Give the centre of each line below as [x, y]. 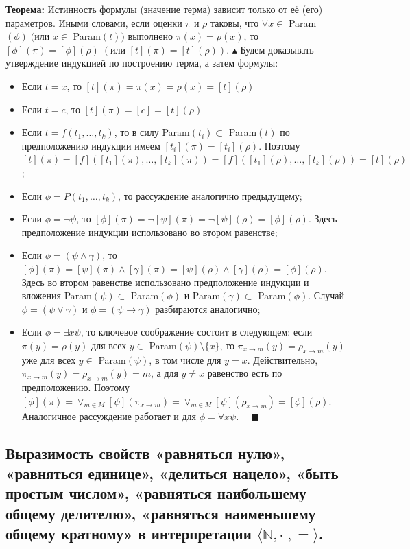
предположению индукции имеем [91, 145]
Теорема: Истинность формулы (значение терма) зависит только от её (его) [164, 9]
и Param [202, 295]
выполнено [150, 36]
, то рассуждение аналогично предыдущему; [210, 195]
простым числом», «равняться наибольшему [156, 493]
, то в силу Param [152, 132]
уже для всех [49, 359]
